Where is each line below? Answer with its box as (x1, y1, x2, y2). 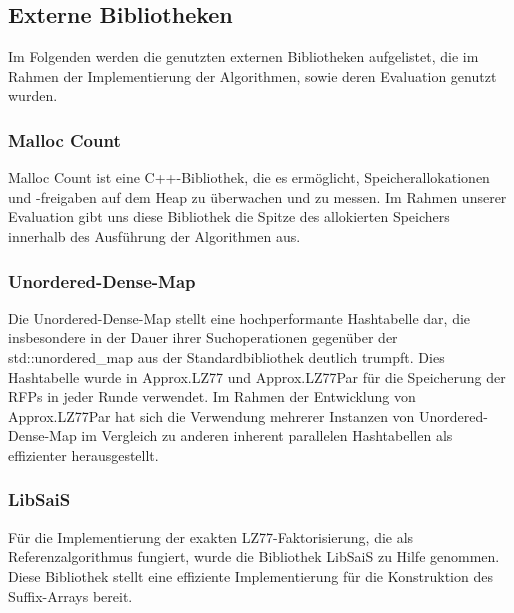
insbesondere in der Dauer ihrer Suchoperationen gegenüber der (8, 327, 398, 348)
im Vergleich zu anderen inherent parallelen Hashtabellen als (81, 425, 453, 446)
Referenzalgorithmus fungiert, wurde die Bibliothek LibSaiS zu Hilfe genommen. (8, 546, 500, 567)
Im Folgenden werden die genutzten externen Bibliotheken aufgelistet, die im (8, 46, 479, 67)
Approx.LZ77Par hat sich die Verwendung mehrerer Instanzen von (8, 405, 415, 426)
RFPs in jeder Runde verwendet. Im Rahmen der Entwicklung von (8, 386, 416, 407)
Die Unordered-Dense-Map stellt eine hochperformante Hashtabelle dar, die (8, 307, 471, 328)
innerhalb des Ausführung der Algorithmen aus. (8, 225, 301, 246)
